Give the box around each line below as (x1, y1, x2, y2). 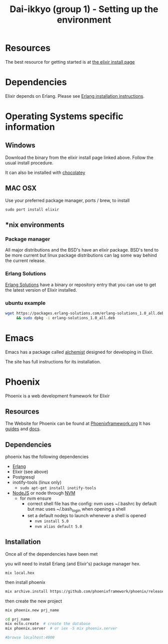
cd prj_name (5, 616, 30, 622)
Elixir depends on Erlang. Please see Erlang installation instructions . (5, 93, 145, 99)
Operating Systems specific (5, 111, 123, 122)
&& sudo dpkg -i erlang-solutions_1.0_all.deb (16, 315, 115, 320)
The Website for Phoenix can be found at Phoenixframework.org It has (5, 420, 151, 426)
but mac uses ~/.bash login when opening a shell (27, 506, 126, 513)
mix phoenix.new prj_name (5, 607, 59, 612)
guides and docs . (5, 426, 41, 432)
